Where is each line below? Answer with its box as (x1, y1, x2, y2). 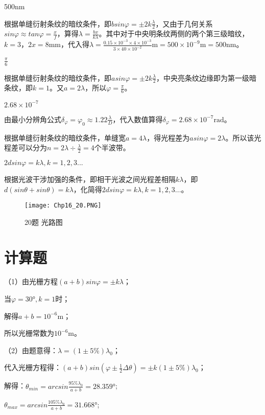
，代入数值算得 (112, 113, 163, 124)
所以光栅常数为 (4, 328, 54, 338)
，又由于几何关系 (155, 18, 213, 29)
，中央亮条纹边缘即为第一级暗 (156, 72, 256, 83)
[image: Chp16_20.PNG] (25, 202, 102, 210)
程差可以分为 (4, 142, 47, 153)
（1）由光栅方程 (4, 276, 58, 287)
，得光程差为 (147, 132, 190, 143)
